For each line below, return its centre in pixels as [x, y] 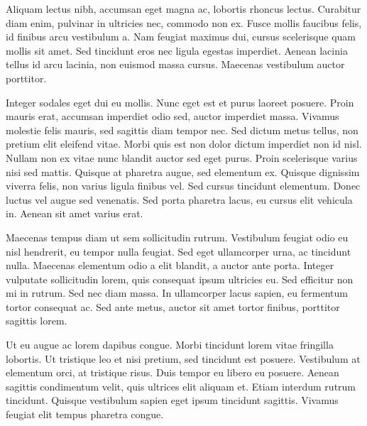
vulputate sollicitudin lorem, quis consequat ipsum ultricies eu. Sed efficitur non [180, 279]
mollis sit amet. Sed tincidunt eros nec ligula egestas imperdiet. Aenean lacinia [177, 50]
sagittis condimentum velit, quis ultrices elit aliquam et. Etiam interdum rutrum [181, 386]
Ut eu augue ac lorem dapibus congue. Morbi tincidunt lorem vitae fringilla [170, 345]
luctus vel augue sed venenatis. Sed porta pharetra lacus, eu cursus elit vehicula [179, 199]
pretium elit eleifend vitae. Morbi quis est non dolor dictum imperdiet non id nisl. [184, 144]
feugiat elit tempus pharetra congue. [85, 414]
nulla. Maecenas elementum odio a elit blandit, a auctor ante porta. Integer [170, 265]
